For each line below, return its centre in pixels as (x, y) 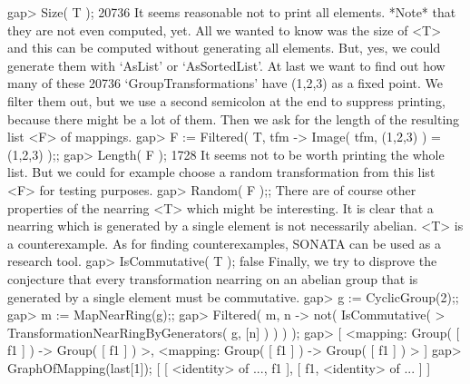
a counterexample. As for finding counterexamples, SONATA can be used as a (224, 243)
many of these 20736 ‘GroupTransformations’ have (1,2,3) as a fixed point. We (225, 83)
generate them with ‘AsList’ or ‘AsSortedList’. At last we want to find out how (226, 65)
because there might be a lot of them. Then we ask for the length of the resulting (234, 118)
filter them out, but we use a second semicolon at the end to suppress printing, (226, 100)
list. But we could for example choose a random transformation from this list (221, 172)
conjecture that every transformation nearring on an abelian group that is (213, 278)
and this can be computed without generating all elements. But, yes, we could (224, 48)
